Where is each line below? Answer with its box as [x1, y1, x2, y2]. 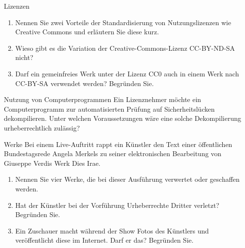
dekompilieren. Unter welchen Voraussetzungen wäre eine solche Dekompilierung [4, 113, 241, 123]
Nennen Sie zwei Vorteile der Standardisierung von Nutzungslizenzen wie [15, 17, 231, 27]
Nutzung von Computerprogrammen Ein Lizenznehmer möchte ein [4, 94, 202, 104]
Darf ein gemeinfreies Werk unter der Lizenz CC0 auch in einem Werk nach [15, 68, 239, 78]
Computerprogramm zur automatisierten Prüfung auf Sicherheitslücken [4, 103, 215, 114]
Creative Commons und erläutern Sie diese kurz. [15, 27, 159, 37]
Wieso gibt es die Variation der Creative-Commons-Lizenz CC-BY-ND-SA [15, 43, 235, 53]
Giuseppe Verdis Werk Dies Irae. [4, 158, 101, 168]
